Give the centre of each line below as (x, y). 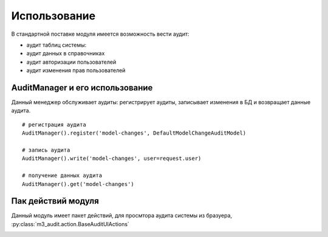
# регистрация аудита (54, 125)
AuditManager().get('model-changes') (78, 184)
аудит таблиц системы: (56, 45)
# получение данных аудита (62, 175)
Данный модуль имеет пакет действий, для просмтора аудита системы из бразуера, (122, 216)
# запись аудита (46, 150)
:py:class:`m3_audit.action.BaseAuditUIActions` (70, 224)
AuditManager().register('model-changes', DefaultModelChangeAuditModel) (134, 133)
